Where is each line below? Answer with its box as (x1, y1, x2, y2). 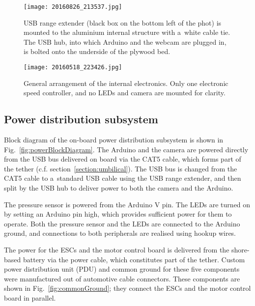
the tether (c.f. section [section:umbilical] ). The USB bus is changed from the (4, 163, 237, 173)
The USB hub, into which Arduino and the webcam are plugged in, (24, 36, 227, 47)
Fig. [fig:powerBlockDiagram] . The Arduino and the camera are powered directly (4, 144, 249, 154)
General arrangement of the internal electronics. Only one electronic (24, 78, 228, 88)
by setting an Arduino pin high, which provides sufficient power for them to (4, 209, 232, 219)
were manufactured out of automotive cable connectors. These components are (4, 273, 240, 283)
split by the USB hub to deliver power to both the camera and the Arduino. (4, 183, 233, 193)
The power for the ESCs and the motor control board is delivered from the (4, 245, 229, 255)
